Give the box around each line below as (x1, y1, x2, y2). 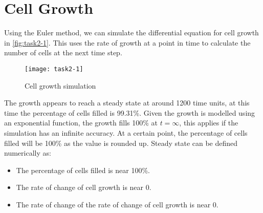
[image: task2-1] (25, 65, 83, 73)
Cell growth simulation (25, 80, 96, 91)
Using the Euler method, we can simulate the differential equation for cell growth (4, 27, 259, 38)
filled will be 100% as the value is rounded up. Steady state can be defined (4, 137, 238, 148)
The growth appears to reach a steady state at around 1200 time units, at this (4, 97, 250, 108)
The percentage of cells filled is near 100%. (16, 164, 150, 175)
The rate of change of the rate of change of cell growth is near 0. (16, 199, 218, 209)
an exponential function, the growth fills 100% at (4, 117, 158, 128)
